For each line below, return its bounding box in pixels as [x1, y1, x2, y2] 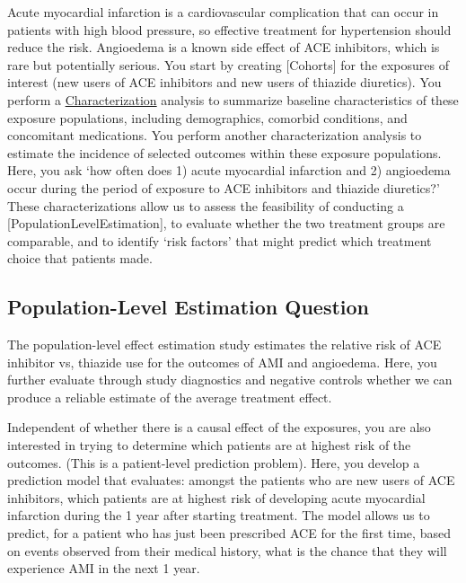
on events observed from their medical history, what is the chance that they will [7, 541, 447, 560]
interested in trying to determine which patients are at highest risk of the [7, 436, 411, 455]
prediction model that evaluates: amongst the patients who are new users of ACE [7, 471, 455, 490]
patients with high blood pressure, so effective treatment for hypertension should [7, 20, 452, 39]
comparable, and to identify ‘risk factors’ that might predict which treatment [7, 231, 432, 250]
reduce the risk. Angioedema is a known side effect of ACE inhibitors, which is [7, 38, 440, 57]
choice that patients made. [7, 249, 153, 268]
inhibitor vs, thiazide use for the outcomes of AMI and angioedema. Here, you [7, 352, 437, 371]
